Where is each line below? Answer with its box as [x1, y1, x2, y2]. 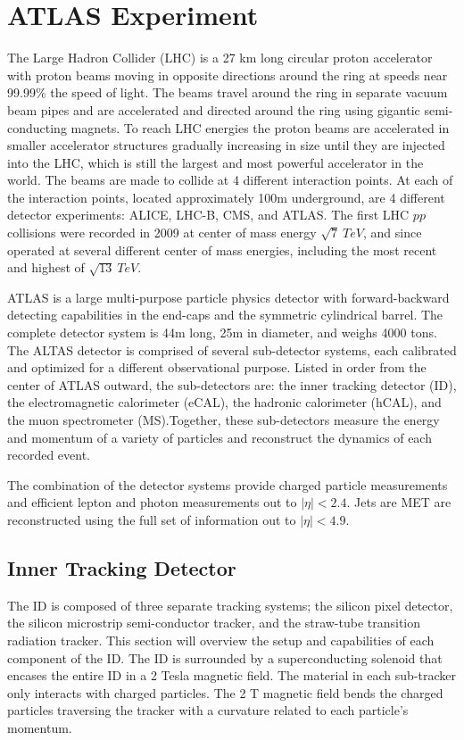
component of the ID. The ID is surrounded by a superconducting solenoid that [7, 648, 443, 667]
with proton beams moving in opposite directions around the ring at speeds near [7, 65, 448, 84]
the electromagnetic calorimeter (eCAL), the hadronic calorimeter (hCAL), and [7, 393, 442, 412]
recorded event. [7, 445, 91, 464]
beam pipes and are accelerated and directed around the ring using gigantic [7, 100, 420, 119]
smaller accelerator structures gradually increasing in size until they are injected [7, 136, 445, 154]
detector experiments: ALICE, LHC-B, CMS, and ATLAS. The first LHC [7, 205, 410, 224]
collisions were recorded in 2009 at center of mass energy [7, 223, 317, 242]
